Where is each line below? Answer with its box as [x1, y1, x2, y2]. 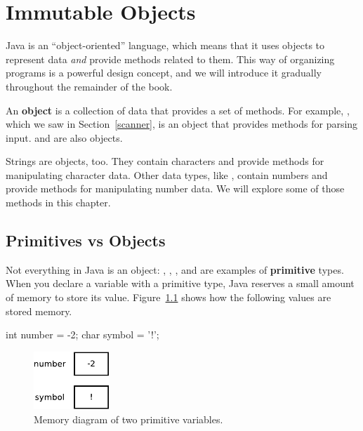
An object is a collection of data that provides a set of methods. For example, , [6, 102, 350, 117]
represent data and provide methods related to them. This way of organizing [6, 51, 335, 66]
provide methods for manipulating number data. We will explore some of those [6, 181, 345, 196]
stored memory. [6, 303, 72, 318]
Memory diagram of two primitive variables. [34, 411, 223, 426]
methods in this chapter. [6, 195, 111, 210]
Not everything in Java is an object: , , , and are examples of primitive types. [6, 262, 344, 277]
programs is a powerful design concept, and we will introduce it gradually [6, 65, 322, 80]
